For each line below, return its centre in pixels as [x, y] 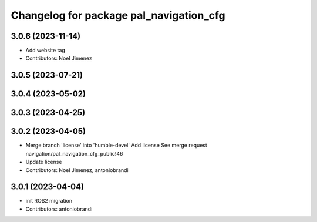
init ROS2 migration [49, 201]
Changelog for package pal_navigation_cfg [118, 15]
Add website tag [45, 51]
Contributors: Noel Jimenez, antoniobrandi [77, 170]
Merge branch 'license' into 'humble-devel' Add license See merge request [117, 145]
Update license [44, 162]
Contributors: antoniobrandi [59, 209]
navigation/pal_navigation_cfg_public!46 [74, 153]
